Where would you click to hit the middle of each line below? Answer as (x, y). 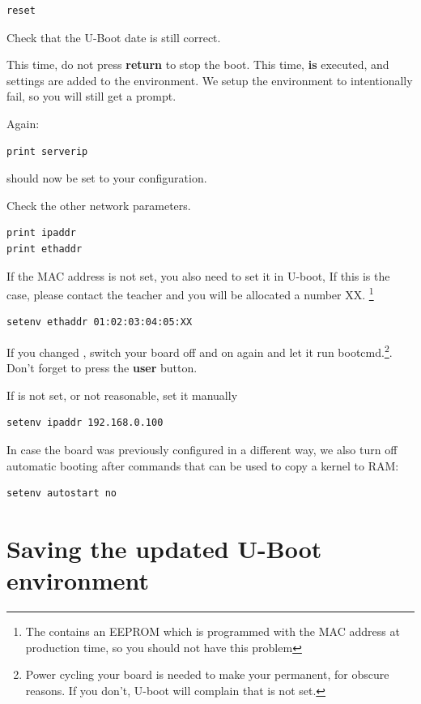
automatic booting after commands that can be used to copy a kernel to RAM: (203, 465)
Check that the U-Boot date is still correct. (114, 37)
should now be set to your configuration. (107, 178)
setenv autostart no (62, 494)
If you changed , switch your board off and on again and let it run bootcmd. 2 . (200, 350)
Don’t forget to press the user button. (102, 368)
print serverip (47, 151)
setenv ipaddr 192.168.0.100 (85, 423)
